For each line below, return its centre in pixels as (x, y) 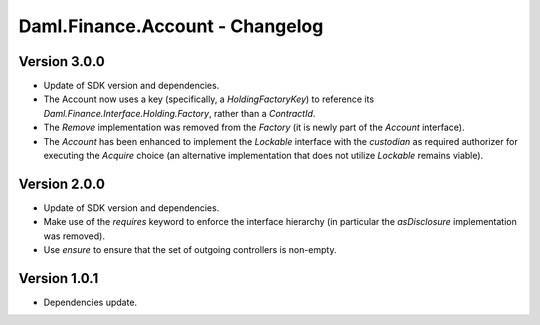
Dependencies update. (90, 302)
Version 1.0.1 (58, 278)
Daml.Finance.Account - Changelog (171, 26)
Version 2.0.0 (61, 183)
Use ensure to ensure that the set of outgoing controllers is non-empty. (190, 250)
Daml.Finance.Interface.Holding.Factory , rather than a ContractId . (179, 113)
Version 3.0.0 (61, 61)
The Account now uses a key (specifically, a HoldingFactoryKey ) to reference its (209, 99)
